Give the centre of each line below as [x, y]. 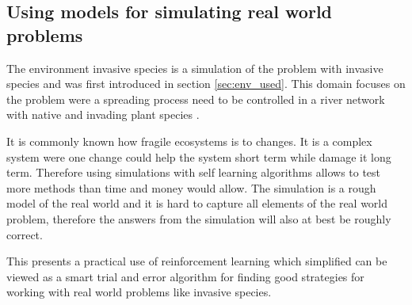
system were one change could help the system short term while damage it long [199, 156]
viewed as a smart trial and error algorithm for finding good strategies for [185, 276]
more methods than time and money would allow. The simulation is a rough [191, 187]
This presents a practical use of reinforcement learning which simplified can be [197, 261]
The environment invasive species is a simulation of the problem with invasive [195, 68]
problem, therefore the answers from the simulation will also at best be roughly [199, 218]
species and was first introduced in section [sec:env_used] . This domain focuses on [206, 84]
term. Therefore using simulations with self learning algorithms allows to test [194, 172]
